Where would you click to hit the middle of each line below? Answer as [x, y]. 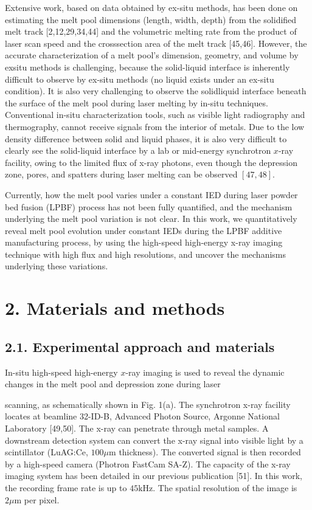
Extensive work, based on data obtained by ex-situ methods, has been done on [151, 7]
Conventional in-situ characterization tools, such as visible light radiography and [155, 115]
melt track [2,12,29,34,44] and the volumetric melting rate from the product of [151, 31]
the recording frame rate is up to [66, 487]
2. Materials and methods [115, 308]
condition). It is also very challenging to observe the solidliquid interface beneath [156, 91]
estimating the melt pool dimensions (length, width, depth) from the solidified [151, 19]
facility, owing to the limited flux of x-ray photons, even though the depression [151, 162]
